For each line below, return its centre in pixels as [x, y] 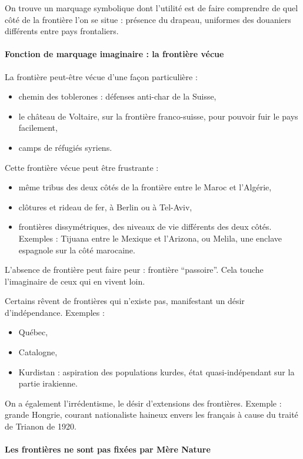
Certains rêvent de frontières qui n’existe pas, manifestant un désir [125, 301]
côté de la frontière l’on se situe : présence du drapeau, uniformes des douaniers [148, 19]
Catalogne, [38, 352]
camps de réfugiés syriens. [65, 147]
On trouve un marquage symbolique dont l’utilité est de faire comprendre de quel [151, 8]
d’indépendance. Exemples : [55, 312]
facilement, [38, 128]
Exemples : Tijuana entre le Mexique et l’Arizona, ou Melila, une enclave [150, 238]
